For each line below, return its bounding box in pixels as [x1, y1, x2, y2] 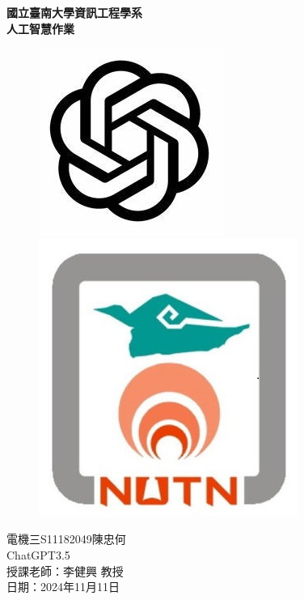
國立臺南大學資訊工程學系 [6, 4, 142, 20]
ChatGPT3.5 [6, 546, 70, 563]
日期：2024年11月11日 [6, 578, 120, 595]
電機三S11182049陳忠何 [6, 530, 126, 547]
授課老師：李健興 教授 [6, 562, 124, 579]
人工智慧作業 [6, 19, 74, 36]
